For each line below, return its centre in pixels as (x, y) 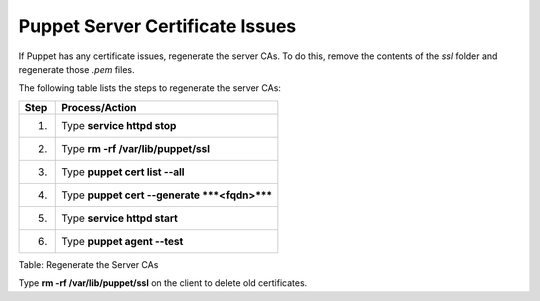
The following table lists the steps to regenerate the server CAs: (150, 88)
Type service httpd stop (119, 125)
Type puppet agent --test (122, 241)
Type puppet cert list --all (123, 172)
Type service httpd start (120, 218)
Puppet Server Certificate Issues (157, 26)
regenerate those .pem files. (76, 69)
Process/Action (99, 107)
